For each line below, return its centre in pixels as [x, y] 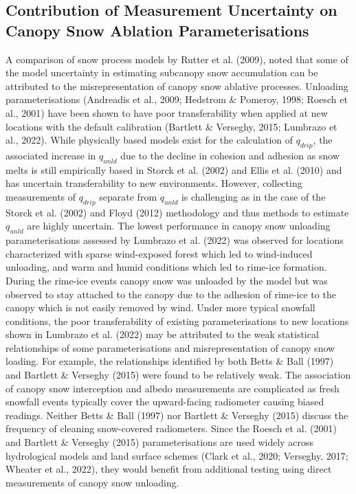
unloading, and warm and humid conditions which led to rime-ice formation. [166, 267]
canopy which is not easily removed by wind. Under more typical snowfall [160, 307]
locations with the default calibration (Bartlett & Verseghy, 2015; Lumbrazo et [171, 126]
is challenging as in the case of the [253, 196]
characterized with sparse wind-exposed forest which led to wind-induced [159, 253]
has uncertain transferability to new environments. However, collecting [154, 183]
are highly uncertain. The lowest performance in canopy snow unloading [179, 226]
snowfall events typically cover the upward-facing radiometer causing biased [165, 402]
